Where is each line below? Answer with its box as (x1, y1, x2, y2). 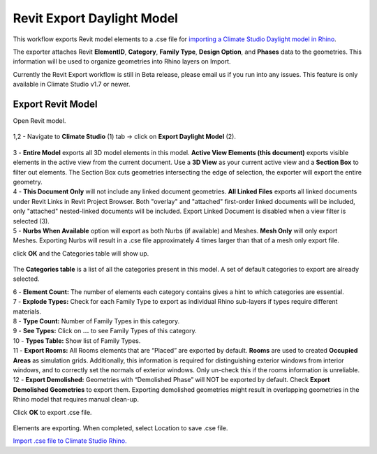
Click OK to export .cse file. (13, 408, 92, 416)
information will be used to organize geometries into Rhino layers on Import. (13, 57, 231, 66)
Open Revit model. (13, 117, 66, 125)
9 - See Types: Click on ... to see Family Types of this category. (13, 327, 197, 335)
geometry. (13, 177, 43, 186)
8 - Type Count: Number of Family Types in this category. (13, 317, 180, 325)
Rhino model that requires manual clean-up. (13, 395, 140, 404)
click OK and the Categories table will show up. (13, 249, 149, 258)
